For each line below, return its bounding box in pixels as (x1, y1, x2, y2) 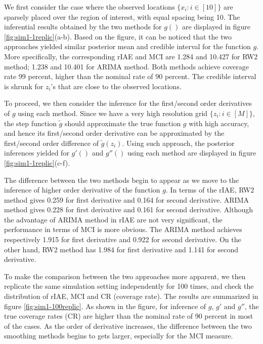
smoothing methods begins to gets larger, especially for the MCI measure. (4, 330, 233, 341)
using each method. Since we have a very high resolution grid (18, 107, 208, 118)
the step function (4, 118, 57, 128)
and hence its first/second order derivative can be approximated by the (4, 128, 225, 138)
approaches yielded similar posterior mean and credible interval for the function (4, 41, 251, 52)
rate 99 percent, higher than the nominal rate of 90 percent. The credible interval (4, 71, 256, 82)
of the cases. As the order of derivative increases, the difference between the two (4, 320, 252, 331)
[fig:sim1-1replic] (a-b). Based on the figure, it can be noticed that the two (4, 31, 232, 42)
